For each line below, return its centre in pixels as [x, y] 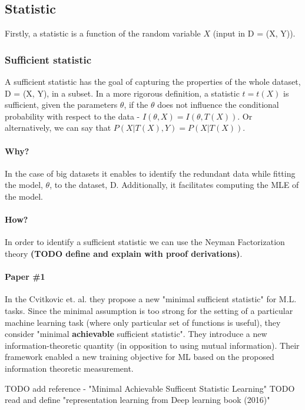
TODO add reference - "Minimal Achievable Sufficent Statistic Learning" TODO [150, 388]
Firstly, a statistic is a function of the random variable [103, 33]
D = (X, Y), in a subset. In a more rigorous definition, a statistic [122, 93]
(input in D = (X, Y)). [254, 33]
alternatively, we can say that [58, 128]
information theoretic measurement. [69, 368]
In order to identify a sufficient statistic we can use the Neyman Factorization [145, 242]
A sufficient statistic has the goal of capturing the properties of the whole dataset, [153, 82]
